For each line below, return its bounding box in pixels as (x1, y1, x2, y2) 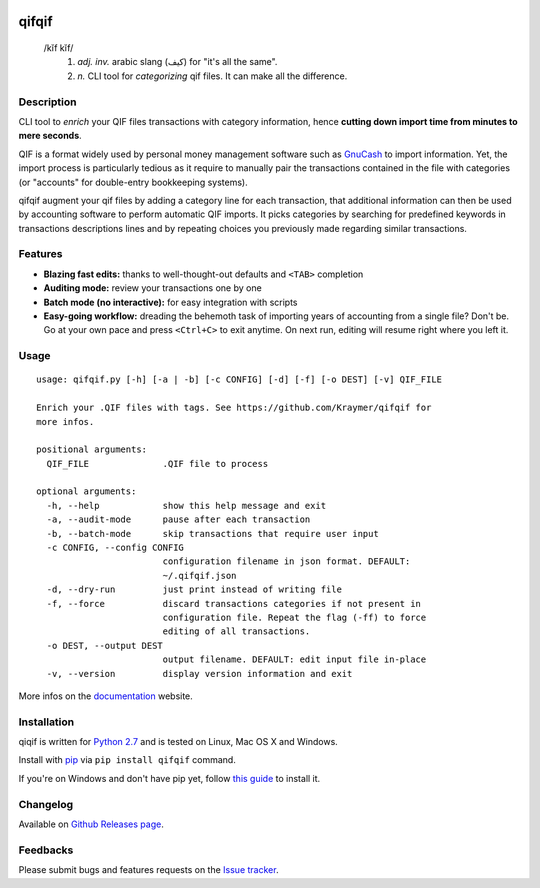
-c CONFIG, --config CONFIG (46, 542, 185, 554)
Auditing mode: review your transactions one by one (43, 282, 262, 294)
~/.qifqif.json (162, 570, 237, 581)
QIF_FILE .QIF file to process (46, 458, 269, 469)
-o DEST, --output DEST (46, 640, 164, 651)
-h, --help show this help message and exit (46, 500, 327, 511)
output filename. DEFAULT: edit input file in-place (162, 654, 427, 665)
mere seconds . (18, 130, 82, 142)
